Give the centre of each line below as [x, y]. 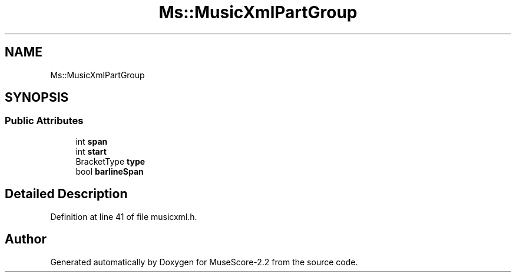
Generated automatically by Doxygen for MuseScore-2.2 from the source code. [204, 262]
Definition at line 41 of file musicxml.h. [124, 216]
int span [92, 141]
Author [26, 239]
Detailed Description [66, 194]
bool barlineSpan [110, 171]
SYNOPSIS [37, 98]
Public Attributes [44, 121]
